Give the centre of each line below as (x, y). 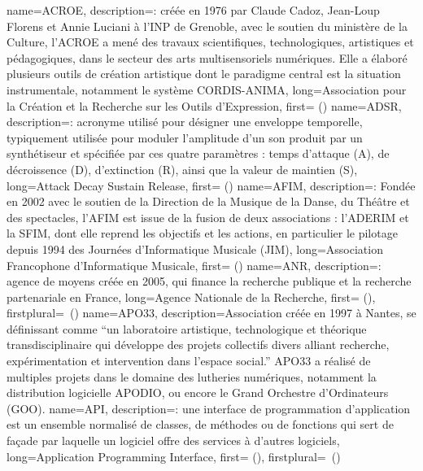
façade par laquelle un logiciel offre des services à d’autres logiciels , (173, 440)
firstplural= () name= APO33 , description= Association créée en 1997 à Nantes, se (211, 313)
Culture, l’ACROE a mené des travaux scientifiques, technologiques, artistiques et (210, 42)
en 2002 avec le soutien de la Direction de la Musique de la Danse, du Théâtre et (208, 201)
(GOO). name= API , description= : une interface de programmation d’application (209, 408)
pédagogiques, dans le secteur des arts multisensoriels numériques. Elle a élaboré (207, 57)
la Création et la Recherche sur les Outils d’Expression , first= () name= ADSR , (204, 105)
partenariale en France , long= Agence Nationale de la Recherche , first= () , (191, 297)
